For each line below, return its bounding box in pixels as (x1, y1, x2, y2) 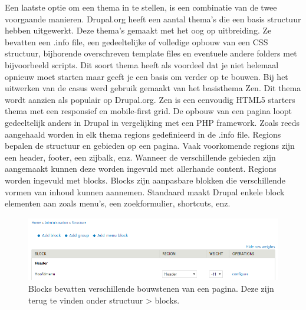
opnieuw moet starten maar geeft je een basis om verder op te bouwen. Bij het (5, 70, 288, 82)
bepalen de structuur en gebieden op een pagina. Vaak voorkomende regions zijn (5, 139, 295, 152)
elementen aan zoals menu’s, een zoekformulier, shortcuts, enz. (5, 197, 231, 209)
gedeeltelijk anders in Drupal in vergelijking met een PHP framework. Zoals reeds (5, 116, 300, 128)
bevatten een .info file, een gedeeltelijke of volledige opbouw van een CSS (5, 35, 268, 48)
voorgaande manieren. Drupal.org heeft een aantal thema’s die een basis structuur (5, 12, 301, 25)
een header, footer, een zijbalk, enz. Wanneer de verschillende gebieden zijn (5, 151, 276, 163)
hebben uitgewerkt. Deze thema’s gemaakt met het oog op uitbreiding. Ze (5, 24, 272, 36)
